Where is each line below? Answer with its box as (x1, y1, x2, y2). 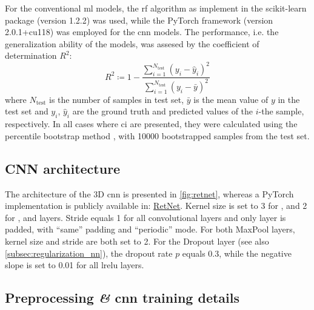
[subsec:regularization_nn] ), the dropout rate (5, 246, 173, 259)
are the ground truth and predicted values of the (72, 105, 253, 117)
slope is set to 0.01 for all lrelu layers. (5, 259, 144, 271)
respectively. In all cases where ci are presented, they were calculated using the (5, 117, 298, 130)
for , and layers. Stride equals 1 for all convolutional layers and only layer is (5, 211, 286, 223)
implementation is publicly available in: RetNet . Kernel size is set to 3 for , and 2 (5, 199, 307, 212)
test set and (5, 105, 48, 117)
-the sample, (258, 105, 304, 117)
